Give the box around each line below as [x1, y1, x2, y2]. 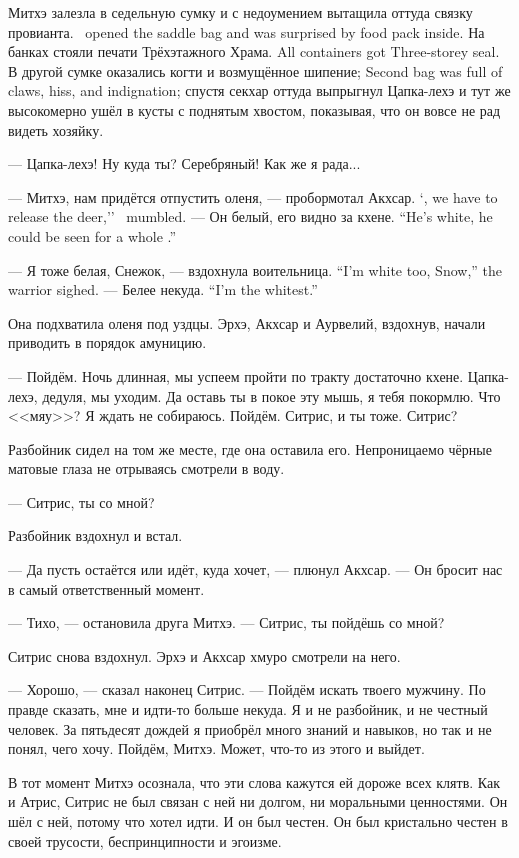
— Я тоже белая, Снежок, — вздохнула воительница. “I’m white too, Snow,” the [8, 259, 502, 280]
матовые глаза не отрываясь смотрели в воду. [8, 458, 285, 479]
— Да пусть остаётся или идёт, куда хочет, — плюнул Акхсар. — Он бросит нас [8, 559, 503, 580]
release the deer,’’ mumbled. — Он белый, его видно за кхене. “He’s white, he [8, 206, 493, 227]
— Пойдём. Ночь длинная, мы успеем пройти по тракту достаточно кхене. [8, 365, 464, 386]
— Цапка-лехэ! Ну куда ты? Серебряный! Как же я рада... [8, 153, 361, 174]
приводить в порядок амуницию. [8, 332, 207, 353]
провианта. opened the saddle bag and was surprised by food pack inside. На [8, 21, 485, 42]
